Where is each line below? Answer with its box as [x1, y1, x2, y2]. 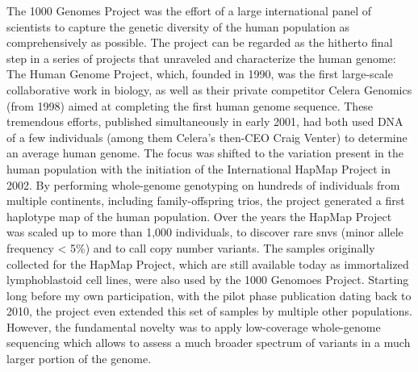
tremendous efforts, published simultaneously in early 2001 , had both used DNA [6, 113, 403, 130]
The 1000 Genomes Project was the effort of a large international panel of [6, 2, 372, 19]
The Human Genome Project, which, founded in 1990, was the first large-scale [6, 65, 393, 82]
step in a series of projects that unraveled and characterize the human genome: [6, 49, 396, 66]
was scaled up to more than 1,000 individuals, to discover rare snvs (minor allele [6, 224, 403, 240]
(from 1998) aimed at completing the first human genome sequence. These [6, 97, 374, 114]
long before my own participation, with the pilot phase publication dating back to [6, 286, 412, 303]
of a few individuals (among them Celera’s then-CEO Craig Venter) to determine [6, 128, 408, 145]
